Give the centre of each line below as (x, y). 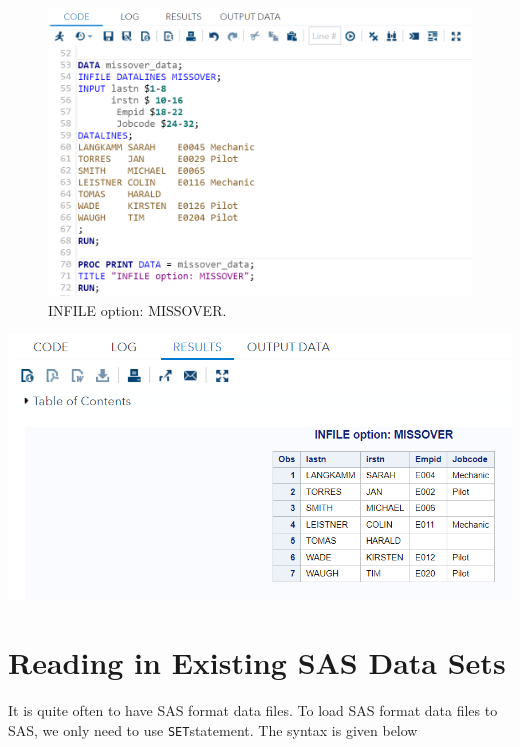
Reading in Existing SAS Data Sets (257, 662)
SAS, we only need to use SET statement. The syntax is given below (213, 729)
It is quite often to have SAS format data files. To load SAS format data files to (253, 710)
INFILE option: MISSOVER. (137, 309)
